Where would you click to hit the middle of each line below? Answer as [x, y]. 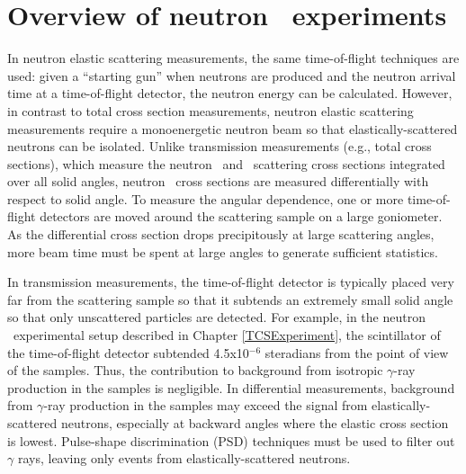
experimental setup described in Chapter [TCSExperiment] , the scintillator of [227, 335]
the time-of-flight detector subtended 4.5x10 [128, 352]
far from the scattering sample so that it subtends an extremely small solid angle [230, 299]
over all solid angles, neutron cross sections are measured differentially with [218, 181]
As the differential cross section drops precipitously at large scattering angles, [221, 234]
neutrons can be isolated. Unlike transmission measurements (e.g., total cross [220, 146]
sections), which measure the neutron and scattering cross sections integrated [226, 163]
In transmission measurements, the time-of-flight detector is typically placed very [231, 282]
